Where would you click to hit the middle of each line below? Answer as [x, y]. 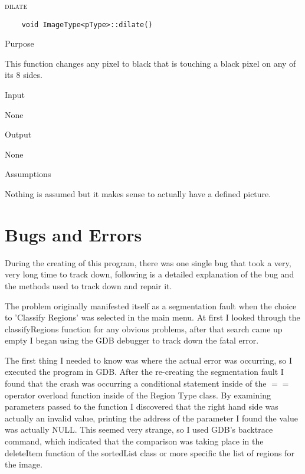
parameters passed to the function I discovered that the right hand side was [142, 406]
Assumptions [28, 174]
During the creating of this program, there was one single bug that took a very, [148, 262]
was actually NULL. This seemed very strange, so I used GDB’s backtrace [139, 429]
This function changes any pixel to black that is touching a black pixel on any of [150, 63]
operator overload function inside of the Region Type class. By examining [138, 395]
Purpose [19, 43]
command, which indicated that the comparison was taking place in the [134, 441]
